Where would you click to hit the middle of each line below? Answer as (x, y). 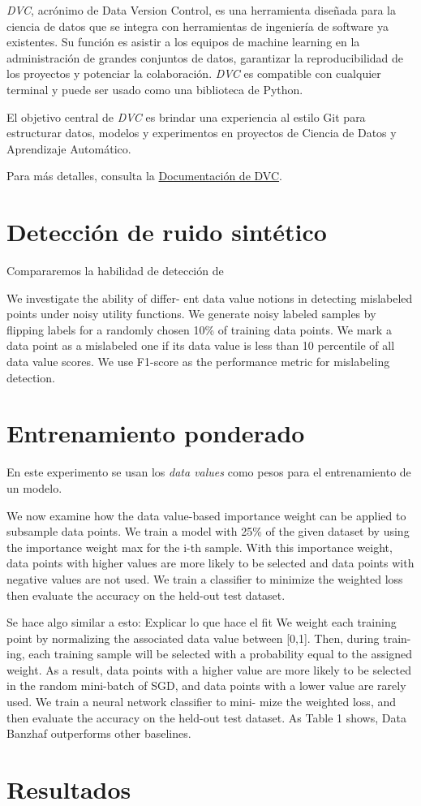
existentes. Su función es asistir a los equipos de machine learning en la (183, 42)
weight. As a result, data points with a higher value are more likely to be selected (209, 669)
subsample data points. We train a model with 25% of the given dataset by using (208, 531)
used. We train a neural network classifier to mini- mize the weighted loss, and (202, 702)
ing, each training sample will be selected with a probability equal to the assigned (210, 654)
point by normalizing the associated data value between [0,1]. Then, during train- (209, 638)
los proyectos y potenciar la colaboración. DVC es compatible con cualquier (194, 73)
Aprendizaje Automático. (69, 148)
